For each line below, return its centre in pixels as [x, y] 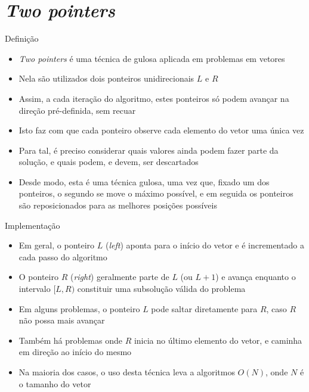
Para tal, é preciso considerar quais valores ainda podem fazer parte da [149, 150]
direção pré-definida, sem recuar [77, 110]
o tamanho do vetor [55, 383]
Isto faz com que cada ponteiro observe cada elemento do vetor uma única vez [161, 130]
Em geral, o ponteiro [57, 245]
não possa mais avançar [62, 320]
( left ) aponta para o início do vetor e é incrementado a [205, 245]
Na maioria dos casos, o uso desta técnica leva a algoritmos [127, 372]
